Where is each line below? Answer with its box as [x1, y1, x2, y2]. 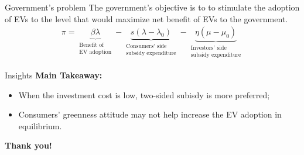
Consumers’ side [126, 43, 167, 50]
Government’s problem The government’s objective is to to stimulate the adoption [5, 1, 300, 13]
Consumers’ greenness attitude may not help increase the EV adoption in [18, 108, 282, 120]
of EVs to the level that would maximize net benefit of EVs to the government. [5, 12, 288, 25]
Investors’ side [190, 45, 227, 51]
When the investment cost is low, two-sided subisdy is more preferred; [18, 88, 270, 101]
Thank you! [5, 139, 52, 151]
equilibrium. [18, 119, 62, 132]
